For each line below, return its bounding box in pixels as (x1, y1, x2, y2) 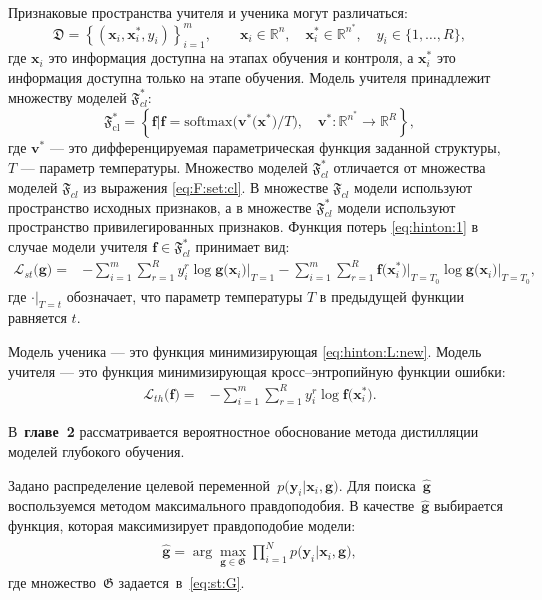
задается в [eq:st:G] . (118, 572, 245, 593)
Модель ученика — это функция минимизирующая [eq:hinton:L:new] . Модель (8, 340, 482, 361)
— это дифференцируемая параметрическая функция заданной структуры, (49, 137, 501, 158)
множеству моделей (8, 86, 127, 107)
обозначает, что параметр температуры (66, 285, 303, 306)
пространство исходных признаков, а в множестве (8, 196, 312, 217)
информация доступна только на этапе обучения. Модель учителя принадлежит (8, 67, 491, 88)
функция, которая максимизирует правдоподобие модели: (8, 515, 356, 536)
